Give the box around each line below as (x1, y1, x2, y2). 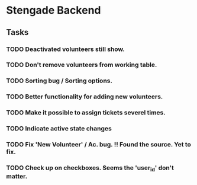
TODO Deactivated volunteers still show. (6, 45, 125, 53)
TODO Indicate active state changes (6, 125, 112, 133)
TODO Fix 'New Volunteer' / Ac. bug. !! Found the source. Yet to (6, 141, 191, 149)
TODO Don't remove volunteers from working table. (6, 60, 157, 69)
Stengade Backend (6, 4, 101, 17)
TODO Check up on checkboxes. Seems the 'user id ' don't (6, 164, 175, 173)
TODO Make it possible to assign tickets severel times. (6, 109, 166, 117)
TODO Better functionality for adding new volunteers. (6, 92, 163, 101)
